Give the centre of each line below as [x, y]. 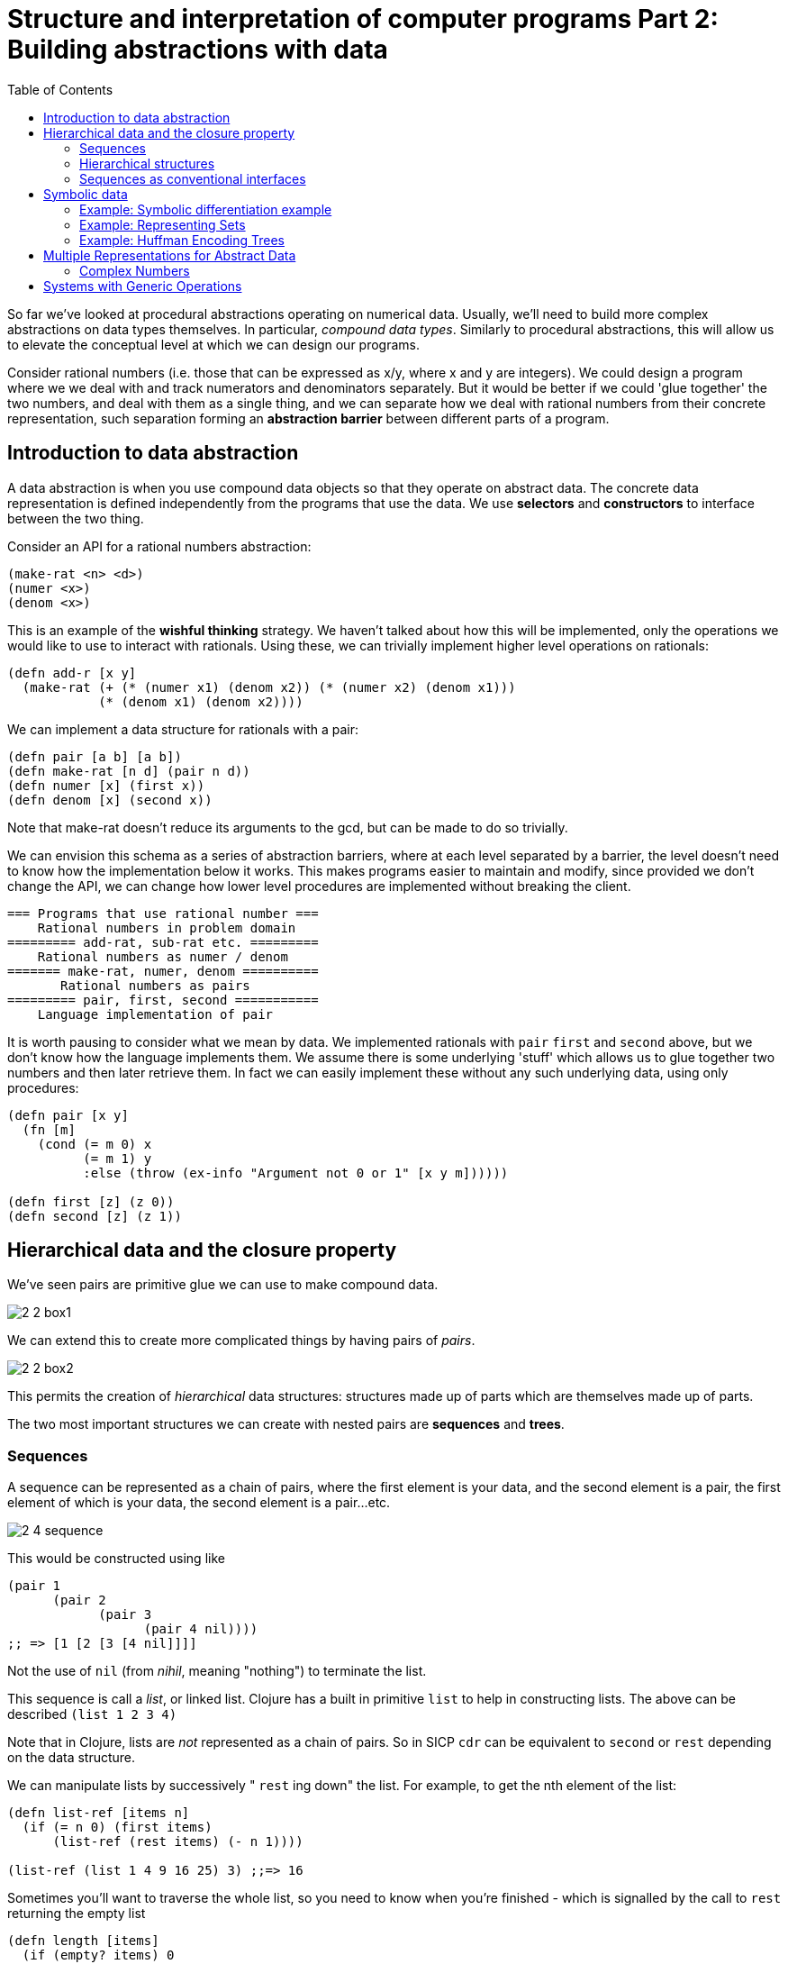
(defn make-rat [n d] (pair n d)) [129, 771]
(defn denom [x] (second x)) [110, 800]
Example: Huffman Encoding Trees [182, 240]
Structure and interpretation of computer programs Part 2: [363, 19]
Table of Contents [60, 89]
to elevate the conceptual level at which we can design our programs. [214, 344]
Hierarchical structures [147, 163]
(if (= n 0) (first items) [117, 1828]
